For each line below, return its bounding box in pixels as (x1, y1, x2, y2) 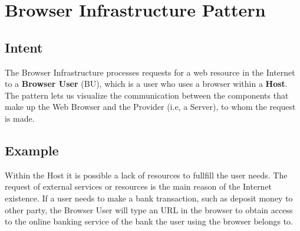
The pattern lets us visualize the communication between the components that (5, 89, 289, 101)
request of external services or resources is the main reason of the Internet (5, 180, 272, 193)
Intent (5, 38, 43, 56)
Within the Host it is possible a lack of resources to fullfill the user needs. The (5, 168, 288, 181)
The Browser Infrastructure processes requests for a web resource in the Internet (5, 66, 295, 78)
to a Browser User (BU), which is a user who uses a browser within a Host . (5, 77, 288, 90)
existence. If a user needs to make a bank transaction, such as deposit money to (5, 191, 293, 204)
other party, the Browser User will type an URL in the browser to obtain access (5, 203, 293, 216)
